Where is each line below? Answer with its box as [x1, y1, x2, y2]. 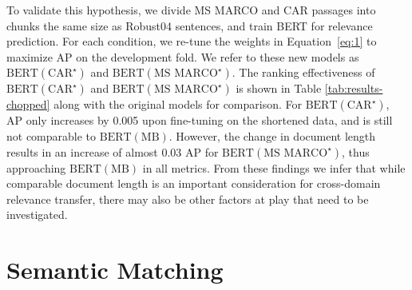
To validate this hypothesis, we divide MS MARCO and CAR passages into [6, 2, 376, 18]
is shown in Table [236, 80, 322, 97]
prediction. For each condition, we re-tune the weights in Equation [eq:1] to [6, 33, 377, 50]
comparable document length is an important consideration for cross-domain [6, 175, 381, 192]
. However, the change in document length [168, 127, 376, 144]
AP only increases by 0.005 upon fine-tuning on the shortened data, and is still [6, 112, 393, 129]
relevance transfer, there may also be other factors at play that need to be [6, 190, 369, 207]
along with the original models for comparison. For [53, 96, 302, 113]
